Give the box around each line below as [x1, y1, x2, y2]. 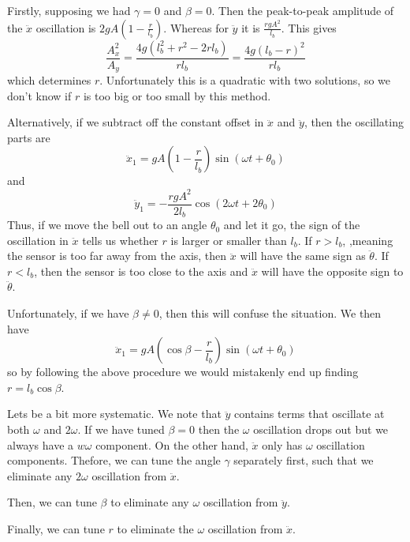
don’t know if [7, 87, 72, 104]
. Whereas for [163, 19, 229, 36]
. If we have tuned [77, 421, 165, 437]
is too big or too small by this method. [83, 87, 271, 104]
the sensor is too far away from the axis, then [7, 247, 227, 264]
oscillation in [7, 231, 69, 248]
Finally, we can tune [7, 520, 105, 536]
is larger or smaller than [170, 231, 287, 248]
